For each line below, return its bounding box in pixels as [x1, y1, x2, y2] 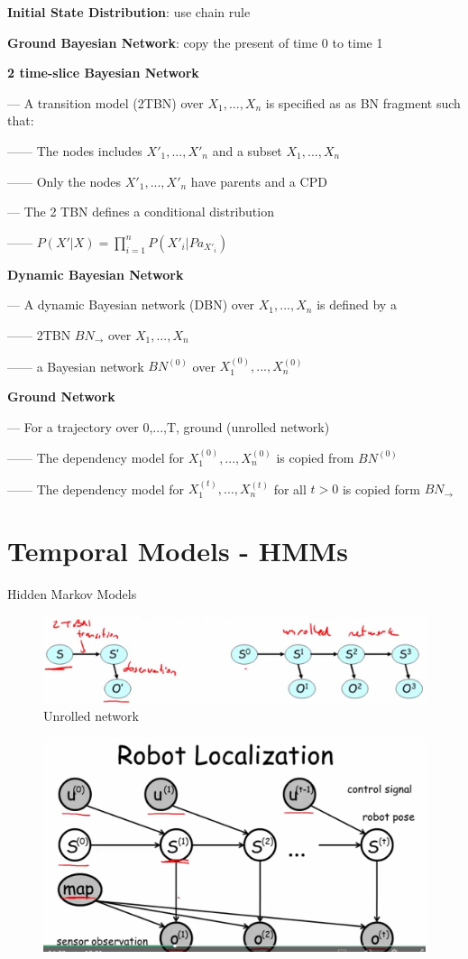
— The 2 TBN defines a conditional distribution [7, 202, 274, 221]
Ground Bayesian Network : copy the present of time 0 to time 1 [7, 32, 383, 51]
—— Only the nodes [7, 171, 122, 190]
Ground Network [7, 386, 115, 405]
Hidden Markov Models [7, 585, 137, 604]
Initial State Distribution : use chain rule [7, 3, 251, 21]
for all [273, 479, 307, 498]
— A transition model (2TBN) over [7, 93, 204, 112]
